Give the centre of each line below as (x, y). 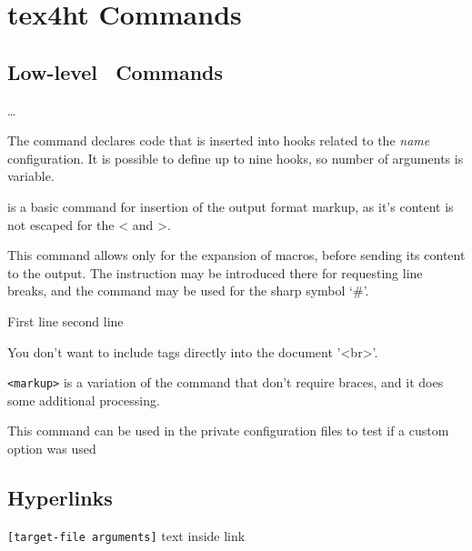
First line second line (65, 321)
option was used (52, 448)
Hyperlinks (60, 497)
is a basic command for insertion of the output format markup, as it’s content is (231, 206)
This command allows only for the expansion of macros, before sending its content (236, 255)
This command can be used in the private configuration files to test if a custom (228, 431)
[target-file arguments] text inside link (126, 535)
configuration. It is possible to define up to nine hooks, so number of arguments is (236, 158)
